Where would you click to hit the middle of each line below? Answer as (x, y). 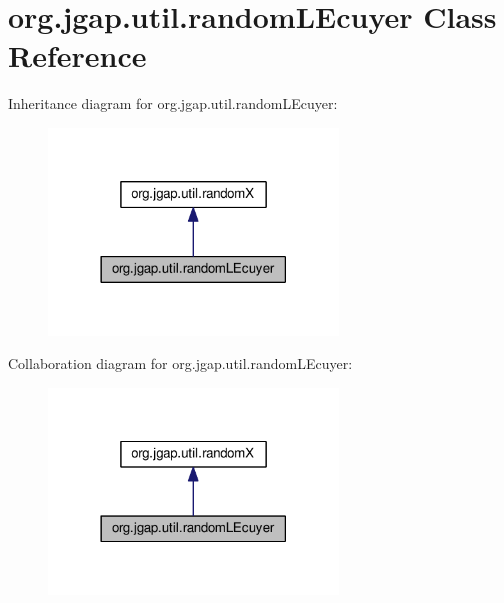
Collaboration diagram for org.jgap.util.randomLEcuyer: (180, 363)
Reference (77, 55)
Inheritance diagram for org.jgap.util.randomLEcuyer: (173, 103)
